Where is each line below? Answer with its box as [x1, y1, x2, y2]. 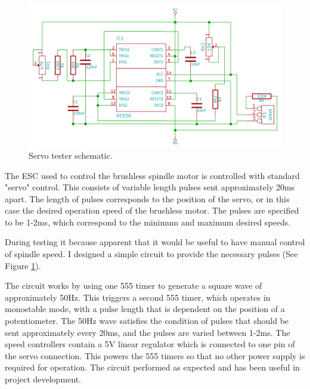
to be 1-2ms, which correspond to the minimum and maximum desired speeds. [5, 215, 291, 228]
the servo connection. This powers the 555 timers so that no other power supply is [5, 349, 305, 362]
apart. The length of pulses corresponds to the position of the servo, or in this [5, 192, 290, 205]
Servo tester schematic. [29, 149, 113, 161]
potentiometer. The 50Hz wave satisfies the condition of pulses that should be [5, 314, 289, 327]
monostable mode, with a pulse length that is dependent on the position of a [5, 302, 285, 315]
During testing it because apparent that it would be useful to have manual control [5, 236, 305, 248]
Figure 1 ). [5, 259, 41, 271]
